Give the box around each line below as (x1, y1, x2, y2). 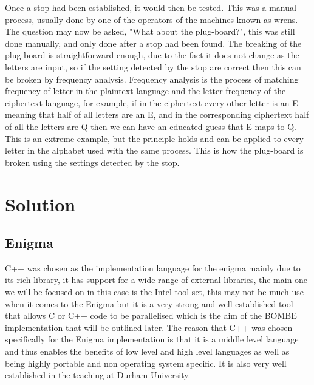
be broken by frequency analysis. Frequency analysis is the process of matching (5, 72, 299, 85)
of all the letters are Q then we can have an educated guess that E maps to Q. (5, 120, 297, 132)
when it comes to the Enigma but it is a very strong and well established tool (5, 297, 293, 310)
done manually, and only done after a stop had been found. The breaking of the (5, 36, 302, 49)
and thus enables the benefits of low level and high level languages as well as (5, 345, 290, 358)
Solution (5, 191, 76, 216)
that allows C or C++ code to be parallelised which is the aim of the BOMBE (5, 309, 297, 322)
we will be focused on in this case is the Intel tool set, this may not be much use (5, 285, 304, 298)
